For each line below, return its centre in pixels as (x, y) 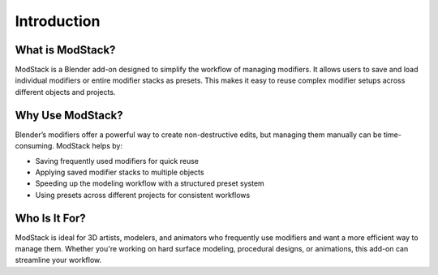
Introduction (58, 21)
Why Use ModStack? (69, 115)
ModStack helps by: (89, 146)
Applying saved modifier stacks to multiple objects (120, 172)
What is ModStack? (65, 50)
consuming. (34, 146)
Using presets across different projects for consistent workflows (143, 195)
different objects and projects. (65, 92)
